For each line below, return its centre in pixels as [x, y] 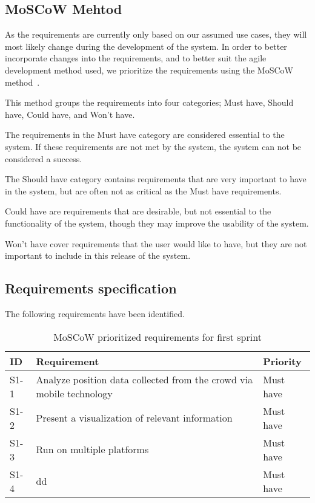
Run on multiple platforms [92, 449]
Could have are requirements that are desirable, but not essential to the [138, 211]
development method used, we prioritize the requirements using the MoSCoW [149, 70]
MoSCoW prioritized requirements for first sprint [157, 337]
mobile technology [74, 393]
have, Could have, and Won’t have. [70, 114]
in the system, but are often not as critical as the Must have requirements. [143, 190]
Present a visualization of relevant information [134, 418]
